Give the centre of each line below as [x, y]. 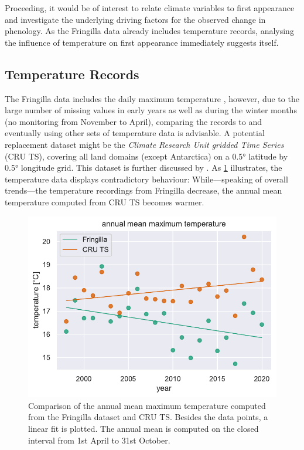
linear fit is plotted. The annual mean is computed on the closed [144, 428]
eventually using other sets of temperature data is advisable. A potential [135, 133]
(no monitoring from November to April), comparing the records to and [134, 121]
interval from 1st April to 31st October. [99, 440]
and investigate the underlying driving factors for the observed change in [135, 19]
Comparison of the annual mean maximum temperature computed [147, 405]
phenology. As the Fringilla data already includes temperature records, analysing [149, 31]
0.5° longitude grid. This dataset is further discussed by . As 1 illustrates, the [144, 168]
